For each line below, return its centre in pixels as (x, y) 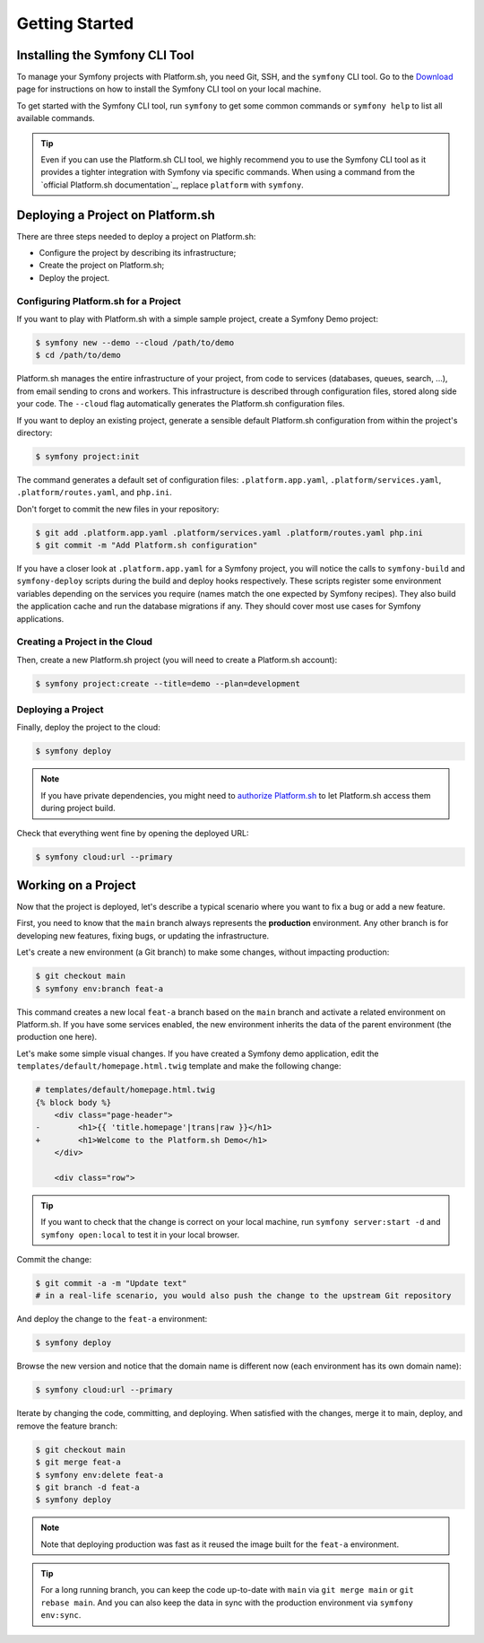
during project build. (78, 808)
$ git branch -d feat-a (88, 1487)
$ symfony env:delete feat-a (99, 1475)
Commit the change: (54, 1260)
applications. (40, 618)
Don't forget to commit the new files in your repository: (118, 509)
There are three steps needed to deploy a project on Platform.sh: (136, 236)
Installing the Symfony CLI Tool (105, 55)
